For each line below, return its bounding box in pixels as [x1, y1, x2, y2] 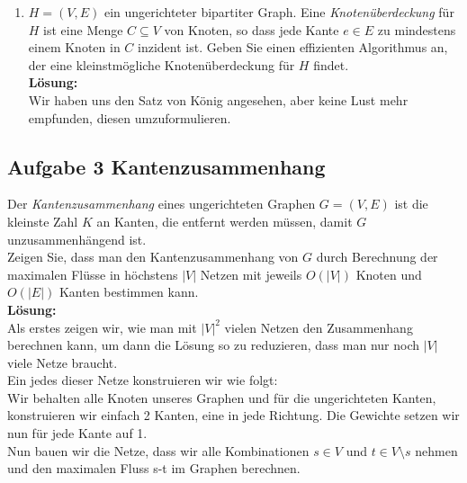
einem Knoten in [28, 38, 121, 57]
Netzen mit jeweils [200, 264, 302, 283]
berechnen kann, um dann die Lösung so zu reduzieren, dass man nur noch [7, 335, 420, 354]
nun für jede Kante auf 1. [7, 424, 148, 443]
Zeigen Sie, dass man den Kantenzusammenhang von [7, 247, 299, 266]
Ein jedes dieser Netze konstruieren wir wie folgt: [7, 371, 278, 389]
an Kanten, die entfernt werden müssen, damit [96, 211, 353, 230]
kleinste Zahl [7, 211, 78, 230]
